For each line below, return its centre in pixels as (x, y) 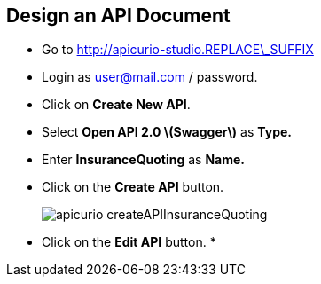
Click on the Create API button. (133, 187)
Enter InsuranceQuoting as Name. (144, 160)
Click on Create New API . (116, 105)
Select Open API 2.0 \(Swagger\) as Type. (167, 132)
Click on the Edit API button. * (129, 242)
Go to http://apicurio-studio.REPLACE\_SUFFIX (178, 50)
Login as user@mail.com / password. (150, 77)
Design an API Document (118, 16)
